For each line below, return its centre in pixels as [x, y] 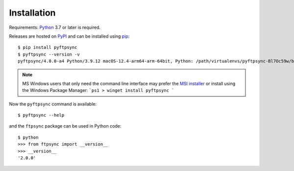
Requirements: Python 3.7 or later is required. [55, 27]
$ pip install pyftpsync [48, 47]
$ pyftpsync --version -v [49, 54]
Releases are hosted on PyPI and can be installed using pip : [69, 36]
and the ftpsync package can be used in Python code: [65, 126]
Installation [32, 13]
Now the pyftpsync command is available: [53, 104]
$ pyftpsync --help [41, 115]
